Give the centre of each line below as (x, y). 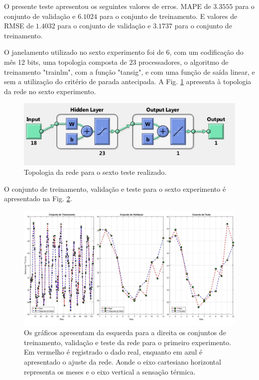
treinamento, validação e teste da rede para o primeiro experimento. (128, 342)
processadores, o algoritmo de (184, 62)
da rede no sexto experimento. (50, 91)
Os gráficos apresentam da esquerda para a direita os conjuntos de (125, 332)
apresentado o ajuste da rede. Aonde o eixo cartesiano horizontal (123, 362)
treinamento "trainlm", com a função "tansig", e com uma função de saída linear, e (129, 71)
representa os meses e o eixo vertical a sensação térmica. (110, 371)
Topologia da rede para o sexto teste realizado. (95, 172)
